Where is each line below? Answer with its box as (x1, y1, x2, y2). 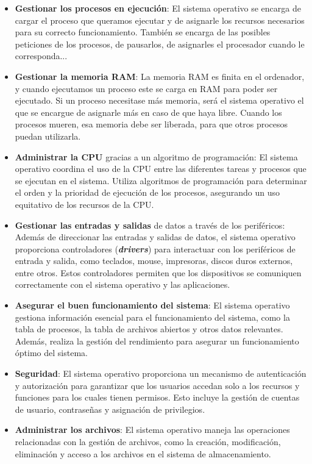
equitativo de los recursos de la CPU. (15, 198, 154, 210)
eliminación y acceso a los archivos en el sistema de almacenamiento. (15, 447, 271, 460)
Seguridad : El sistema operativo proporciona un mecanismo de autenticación (15, 367, 307, 380)
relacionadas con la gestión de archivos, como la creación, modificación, (15, 435, 281, 448)
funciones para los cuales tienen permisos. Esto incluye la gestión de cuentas (15, 391, 300, 404)
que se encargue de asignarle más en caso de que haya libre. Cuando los (15, 105, 282, 118)
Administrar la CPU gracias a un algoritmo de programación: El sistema (15, 150, 298, 163)
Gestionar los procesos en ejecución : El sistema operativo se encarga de (15, 2, 301, 14)
